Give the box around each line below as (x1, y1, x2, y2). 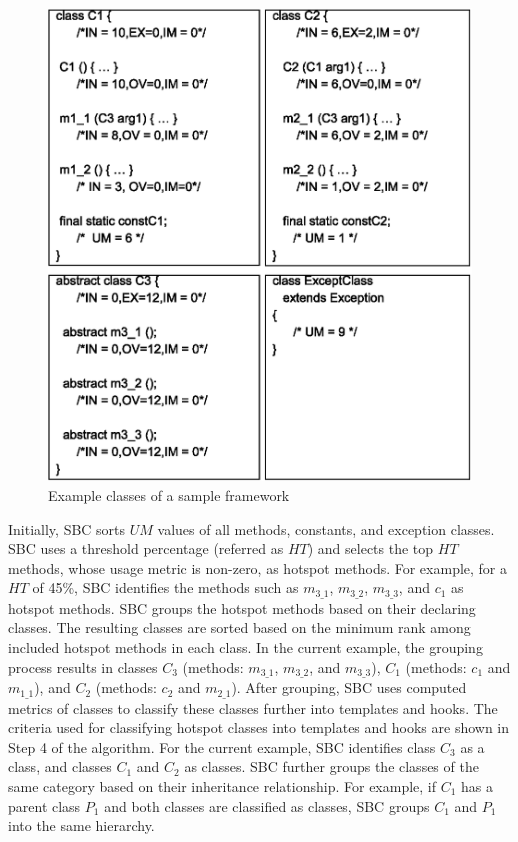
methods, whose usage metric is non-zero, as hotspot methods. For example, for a (8, 557, 508, 578)
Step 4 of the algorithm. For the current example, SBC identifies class (8, 736, 436, 757)
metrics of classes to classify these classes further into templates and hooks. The (8, 697, 498, 718)
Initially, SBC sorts (8, 518, 126, 539)
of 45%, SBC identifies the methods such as (32, 577, 299, 598)
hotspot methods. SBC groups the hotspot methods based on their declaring (8, 597, 476, 618)
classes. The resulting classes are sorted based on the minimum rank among (8, 617, 471, 638)
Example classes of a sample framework (48, 485, 290, 506)
